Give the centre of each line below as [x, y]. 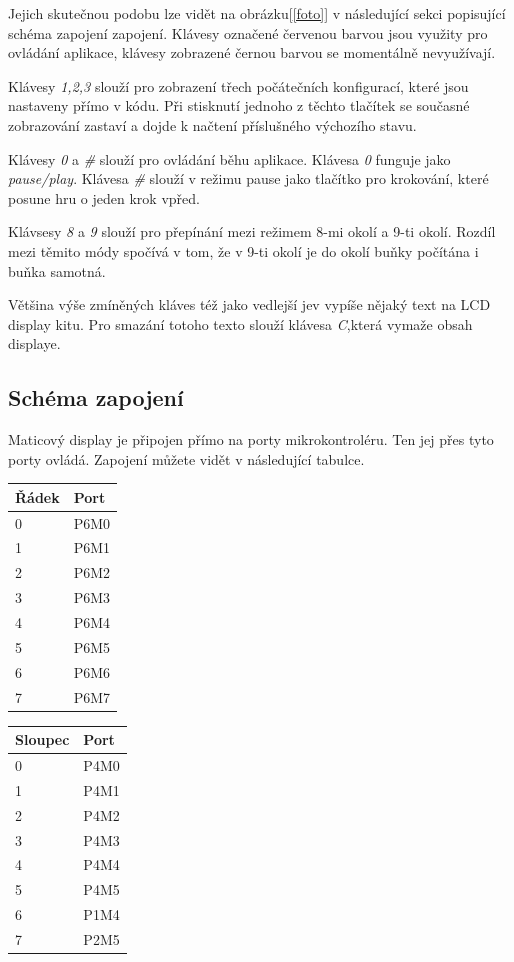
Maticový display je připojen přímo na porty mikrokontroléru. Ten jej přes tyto [251, 439]
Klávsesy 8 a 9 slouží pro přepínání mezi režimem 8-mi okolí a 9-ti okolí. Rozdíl [252, 231]
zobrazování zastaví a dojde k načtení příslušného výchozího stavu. [212, 124]
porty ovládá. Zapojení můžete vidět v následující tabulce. [186, 458]
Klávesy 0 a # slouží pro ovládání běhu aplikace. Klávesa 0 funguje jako [229, 158]
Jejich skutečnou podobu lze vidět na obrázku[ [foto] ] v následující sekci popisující [257, 13]
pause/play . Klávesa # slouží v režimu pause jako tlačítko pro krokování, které [248, 178]
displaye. [34, 343]
